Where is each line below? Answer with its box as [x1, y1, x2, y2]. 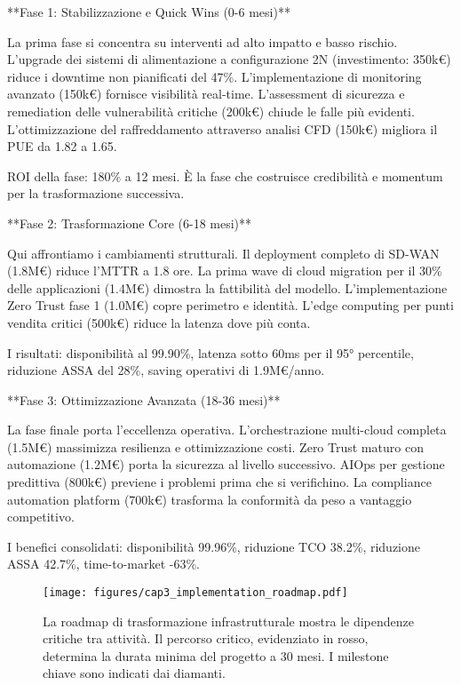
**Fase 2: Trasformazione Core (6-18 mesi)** [7, 213, 252, 232]
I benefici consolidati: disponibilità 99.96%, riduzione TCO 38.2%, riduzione [7, 537, 421, 555]
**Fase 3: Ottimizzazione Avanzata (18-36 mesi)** [7, 390, 281, 409]
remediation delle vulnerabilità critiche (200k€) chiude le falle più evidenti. [7, 101, 415, 120]
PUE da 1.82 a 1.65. [7, 137, 117, 155]
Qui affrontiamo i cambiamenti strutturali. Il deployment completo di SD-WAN [7, 243, 440, 262]
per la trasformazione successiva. [7, 184, 185, 203]
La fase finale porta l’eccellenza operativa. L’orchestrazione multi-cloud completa [7, 420, 447, 439]
